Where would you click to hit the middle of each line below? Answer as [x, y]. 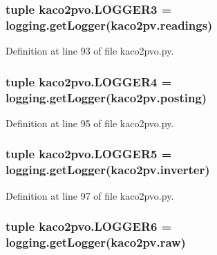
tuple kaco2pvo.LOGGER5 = [89, 154]
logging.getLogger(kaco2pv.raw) [96, 242]
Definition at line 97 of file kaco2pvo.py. [90, 195]
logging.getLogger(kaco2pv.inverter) [108, 170]
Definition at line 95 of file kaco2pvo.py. [90, 123]
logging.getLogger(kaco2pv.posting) [106, 97]
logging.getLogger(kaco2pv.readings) [109, 25]
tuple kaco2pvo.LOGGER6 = [89, 226]
